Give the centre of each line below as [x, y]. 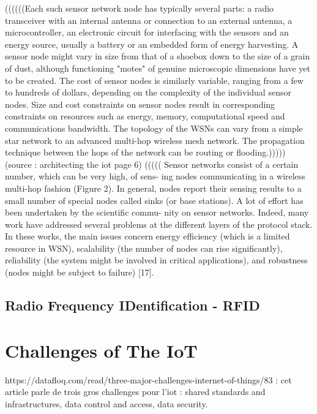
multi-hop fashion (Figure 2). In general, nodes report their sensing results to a [153, 188]
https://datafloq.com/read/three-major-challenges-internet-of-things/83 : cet [148, 379]
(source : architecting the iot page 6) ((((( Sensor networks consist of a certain [152, 164]
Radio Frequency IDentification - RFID [132, 305]
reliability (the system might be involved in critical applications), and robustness [156, 260]
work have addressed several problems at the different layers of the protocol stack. [159, 224]
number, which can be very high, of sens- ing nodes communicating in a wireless [155, 176]
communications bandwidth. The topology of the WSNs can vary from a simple [154, 128]
